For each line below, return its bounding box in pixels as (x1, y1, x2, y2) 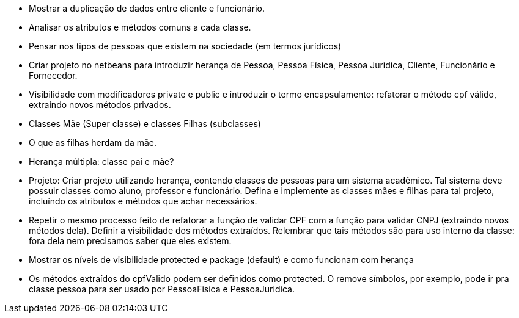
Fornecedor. (29, 70, 78, 81)
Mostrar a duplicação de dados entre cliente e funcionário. (29, 3, 265, 13)
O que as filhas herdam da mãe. (29, 137, 157, 148)
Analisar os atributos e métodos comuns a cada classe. (29, 22, 251, 32)
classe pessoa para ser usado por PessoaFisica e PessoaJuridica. (29, 284, 295, 294)
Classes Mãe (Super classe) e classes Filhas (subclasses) (29, 118, 261, 129)
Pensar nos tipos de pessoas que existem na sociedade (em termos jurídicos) (29, 41, 342, 51)
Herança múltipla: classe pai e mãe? (29, 156, 174, 167)
